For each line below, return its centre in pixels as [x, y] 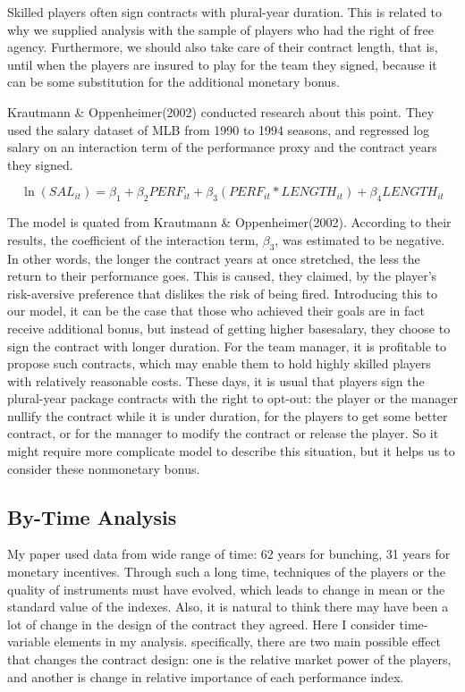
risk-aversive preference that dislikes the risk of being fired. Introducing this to [223, 293]
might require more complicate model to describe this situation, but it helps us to [231, 451]
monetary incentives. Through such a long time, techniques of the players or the [227, 572]
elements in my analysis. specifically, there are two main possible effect [248, 641]
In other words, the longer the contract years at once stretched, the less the [214, 258]
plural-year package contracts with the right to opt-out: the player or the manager [232, 398]
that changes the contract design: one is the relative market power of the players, [229, 659]
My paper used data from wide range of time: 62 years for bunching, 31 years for [229, 554]
